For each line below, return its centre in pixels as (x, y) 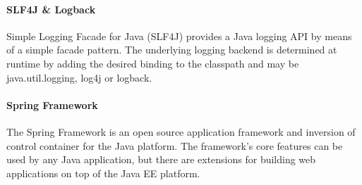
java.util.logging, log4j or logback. (79, 77)
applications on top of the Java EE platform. (103, 173)
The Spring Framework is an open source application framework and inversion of (181, 131)
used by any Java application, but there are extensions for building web (161, 159)
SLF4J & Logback (51, 9)
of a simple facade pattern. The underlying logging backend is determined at (172, 50)
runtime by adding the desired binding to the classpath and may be (153, 63)
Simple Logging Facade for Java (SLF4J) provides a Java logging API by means (179, 36)
